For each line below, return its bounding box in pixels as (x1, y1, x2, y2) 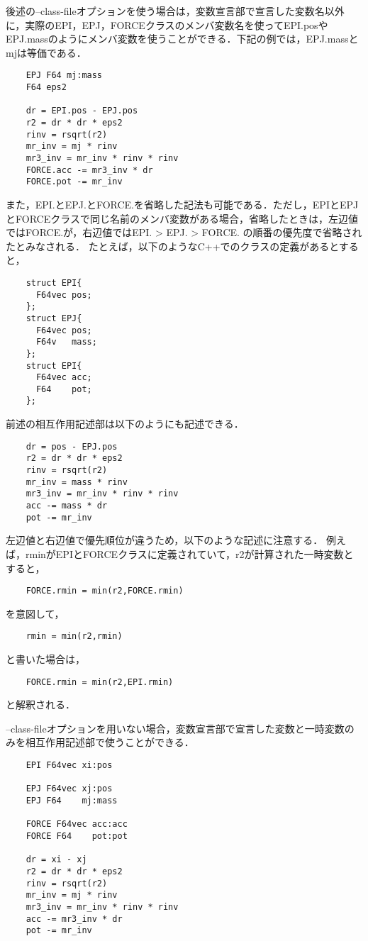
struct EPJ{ (26, 313, 82, 323)
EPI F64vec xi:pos (26, 760, 113, 771)
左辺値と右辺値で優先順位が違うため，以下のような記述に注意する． (6, 533, 323, 547)
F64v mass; (35, 337, 97, 347)
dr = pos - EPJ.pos (26, 441, 118, 452)
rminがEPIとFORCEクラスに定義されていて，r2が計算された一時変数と (25, 546, 354, 561)
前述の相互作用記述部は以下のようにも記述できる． (6, 416, 244, 431)
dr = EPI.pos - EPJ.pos (26, 106, 138, 116)
